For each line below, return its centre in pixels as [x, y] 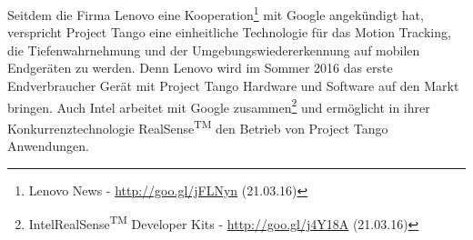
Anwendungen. [48, 146]
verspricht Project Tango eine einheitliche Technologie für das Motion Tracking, [229, 32]
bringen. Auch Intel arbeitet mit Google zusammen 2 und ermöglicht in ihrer [219, 105]
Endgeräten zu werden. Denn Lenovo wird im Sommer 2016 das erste [200, 68]
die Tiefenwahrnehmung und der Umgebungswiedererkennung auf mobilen [214, 50]
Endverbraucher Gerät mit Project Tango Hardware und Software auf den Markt [233, 86]
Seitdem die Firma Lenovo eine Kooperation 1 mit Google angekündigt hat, [216, 13]
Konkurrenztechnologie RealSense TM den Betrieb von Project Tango [198, 126]
